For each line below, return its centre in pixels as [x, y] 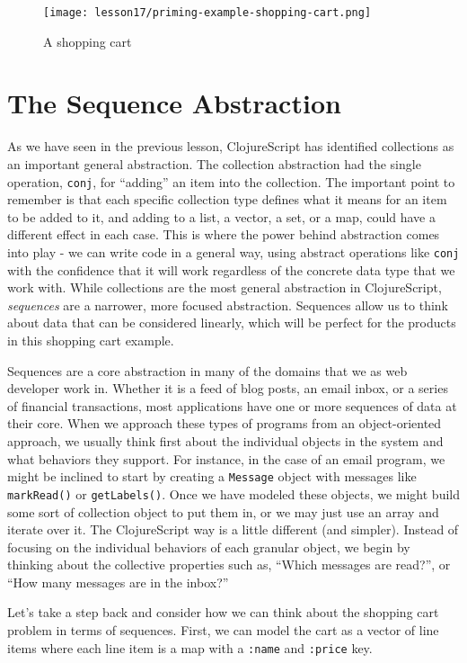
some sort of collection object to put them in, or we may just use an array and [223, 511]
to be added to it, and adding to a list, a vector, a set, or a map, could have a [221, 216]
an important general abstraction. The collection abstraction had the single [214, 163]
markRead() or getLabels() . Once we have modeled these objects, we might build [233, 493]
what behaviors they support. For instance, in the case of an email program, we [226, 458]
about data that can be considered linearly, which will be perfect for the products [232, 323]
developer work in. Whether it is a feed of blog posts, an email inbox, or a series [228, 388]
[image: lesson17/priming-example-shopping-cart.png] [207, 13]
